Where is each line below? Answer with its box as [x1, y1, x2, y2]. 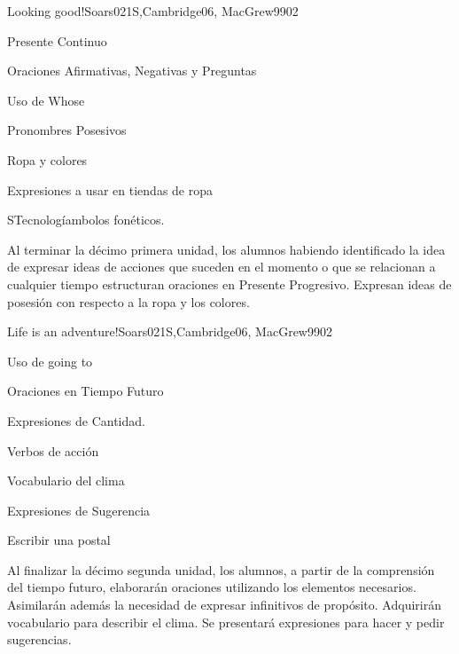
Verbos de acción [7, 441, 99, 460]
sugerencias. [7, 630, 72, 649]
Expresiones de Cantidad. [7, 411, 145, 429]
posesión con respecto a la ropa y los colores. [7, 292, 250, 311]
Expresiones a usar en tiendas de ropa [7, 180, 214, 199]
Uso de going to [7, 351, 93, 370]
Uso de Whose [7, 91, 85, 109]
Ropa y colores [7, 150, 88, 169]
